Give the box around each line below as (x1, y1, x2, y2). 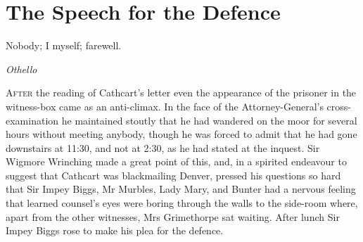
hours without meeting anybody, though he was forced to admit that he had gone (6, 127, 357, 141)
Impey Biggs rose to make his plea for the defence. (6, 223, 224, 238)
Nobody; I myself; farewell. (6, 38, 122, 53)
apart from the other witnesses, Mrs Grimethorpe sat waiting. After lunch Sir (6, 209, 340, 224)
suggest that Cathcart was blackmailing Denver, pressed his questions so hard (6, 167, 341, 182)
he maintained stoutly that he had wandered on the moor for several (61, 113, 357, 127)
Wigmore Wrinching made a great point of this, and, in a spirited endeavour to (6, 154, 347, 169)
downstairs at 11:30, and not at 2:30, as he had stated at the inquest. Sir (6, 140, 320, 155)
